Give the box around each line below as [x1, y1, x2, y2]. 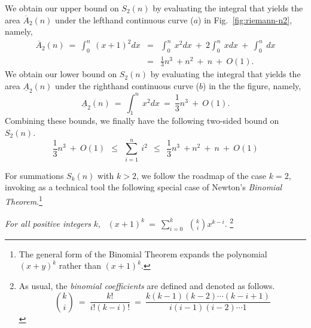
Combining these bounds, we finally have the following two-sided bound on [5, 114, 279, 127]
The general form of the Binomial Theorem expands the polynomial [19, 247, 267, 260]
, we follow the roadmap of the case [136, 169, 267, 181]
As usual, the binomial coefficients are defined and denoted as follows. [19, 279, 275, 291]
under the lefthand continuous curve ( [55, 13, 194, 26]
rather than [59, 259, 101, 272]
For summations [5, 169, 64, 181]
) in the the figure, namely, [203, 80, 301, 92]
